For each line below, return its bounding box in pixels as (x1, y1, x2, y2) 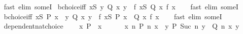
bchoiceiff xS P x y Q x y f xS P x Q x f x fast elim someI (3, 11, 222, 21)
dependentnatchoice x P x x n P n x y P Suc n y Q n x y (3, 21, 240, 31)
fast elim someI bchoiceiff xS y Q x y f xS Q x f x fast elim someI (3, 1, 239, 11)
